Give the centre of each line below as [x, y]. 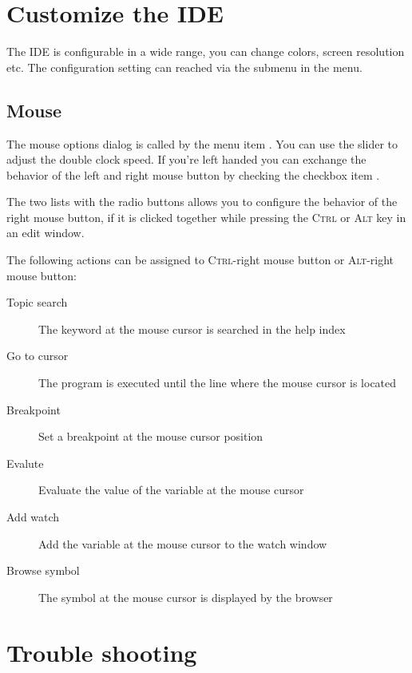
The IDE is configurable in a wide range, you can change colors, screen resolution [206, 51]
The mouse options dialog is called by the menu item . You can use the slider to [202, 143]
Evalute [25, 463]
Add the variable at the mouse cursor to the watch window [183, 543]
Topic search [37, 302]
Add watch [33, 517]
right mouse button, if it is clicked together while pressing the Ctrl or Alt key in [206, 217]
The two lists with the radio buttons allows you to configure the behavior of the [202, 202]
